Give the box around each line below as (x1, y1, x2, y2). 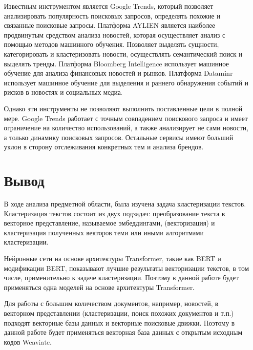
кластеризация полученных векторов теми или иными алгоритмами (4, 227, 204, 237)
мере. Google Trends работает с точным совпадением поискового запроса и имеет (4, 113, 248, 123)
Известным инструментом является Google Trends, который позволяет (4, 1, 213, 11)
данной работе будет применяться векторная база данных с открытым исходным (4, 327, 243, 337)
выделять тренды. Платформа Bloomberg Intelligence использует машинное (4, 58, 229, 68)
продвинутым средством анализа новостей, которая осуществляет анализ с (4, 29, 226, 40)
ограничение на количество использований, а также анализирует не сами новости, (4, 123, 249, 133)
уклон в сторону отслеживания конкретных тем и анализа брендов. (4, 142, 204, 152)
